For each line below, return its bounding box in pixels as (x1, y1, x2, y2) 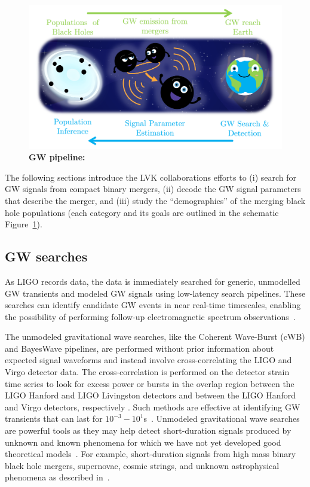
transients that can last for (5, 412, 103, 425)
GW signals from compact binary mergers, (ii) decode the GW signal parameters (5, 182, 301, 195)
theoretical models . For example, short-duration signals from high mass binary (5, 448, 296, 460)
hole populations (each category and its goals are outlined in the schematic (5, 206, 279, 218)
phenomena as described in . (5, 471, 110, 483)
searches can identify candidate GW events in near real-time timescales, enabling (5, 299, 301, 311)
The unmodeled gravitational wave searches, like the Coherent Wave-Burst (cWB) (5, 330, 305, 343)
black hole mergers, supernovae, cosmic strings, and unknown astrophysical (5, 459, 280, 471)
